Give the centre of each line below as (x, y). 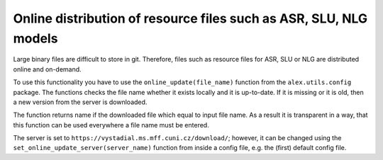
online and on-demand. (47, 69)
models (35, 38)
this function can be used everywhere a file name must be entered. (111, 125)
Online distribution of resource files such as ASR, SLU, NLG (190, 18)
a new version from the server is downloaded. (80, 102)
